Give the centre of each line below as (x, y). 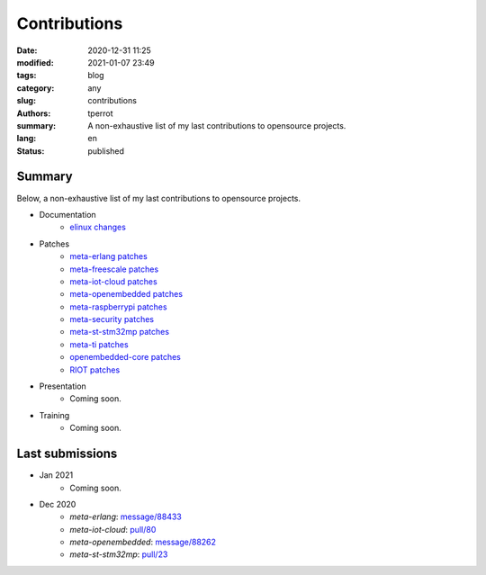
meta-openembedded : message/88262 (143, 542)
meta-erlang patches (108, 256)
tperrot (100, 113)
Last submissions (67, 454)
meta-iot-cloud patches (113, 281)
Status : (31, 151)
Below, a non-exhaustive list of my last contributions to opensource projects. (159, 198)
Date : (27, 50)
